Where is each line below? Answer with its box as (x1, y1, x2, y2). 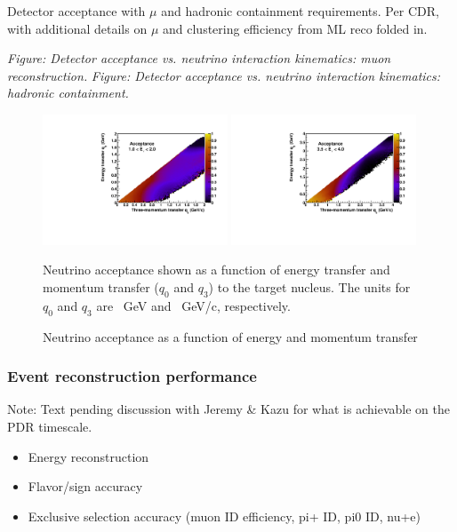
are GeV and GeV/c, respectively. (96, 296, 291, 314)
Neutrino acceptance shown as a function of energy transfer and (43, 260, 390, 279)
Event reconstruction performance (7, 365, 257, 387)
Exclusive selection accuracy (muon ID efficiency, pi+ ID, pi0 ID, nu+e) (28, 506, 421, 525)
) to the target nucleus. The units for (208, 277, 411, 296)
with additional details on (7, 19, 148, 37)
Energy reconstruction (28, 447, 149, 465)
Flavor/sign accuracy (28, 477, 143, 496)
